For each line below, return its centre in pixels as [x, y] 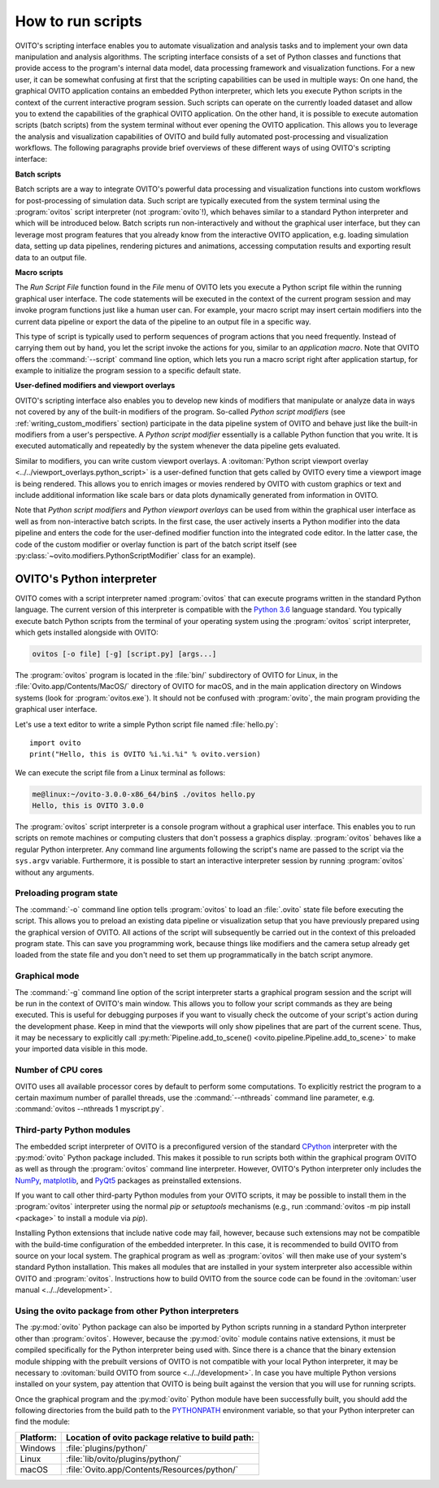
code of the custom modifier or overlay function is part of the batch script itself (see [156, 544]
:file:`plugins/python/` [107, 1448]
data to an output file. [51, 257]
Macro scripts [39, 272]
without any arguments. [54, 872]
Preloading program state [66, 893]
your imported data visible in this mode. [81, 1049]
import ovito [55, 743]
